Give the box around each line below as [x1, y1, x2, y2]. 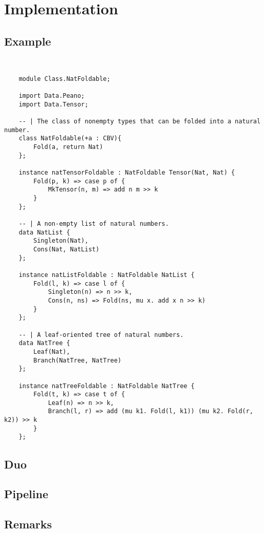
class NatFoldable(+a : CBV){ [18, 135, 122, 142]
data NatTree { [18, 339, 70, 347]
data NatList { [18, 228, 70, 236]
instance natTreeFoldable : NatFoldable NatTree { [18, 382, 195, 390]
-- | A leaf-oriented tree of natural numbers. [18, 331, 184, 338]
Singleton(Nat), [33, 237, 89, 245]
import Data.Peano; [18, 92, 85, 100]
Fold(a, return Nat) [33, 143, 103, 151]
